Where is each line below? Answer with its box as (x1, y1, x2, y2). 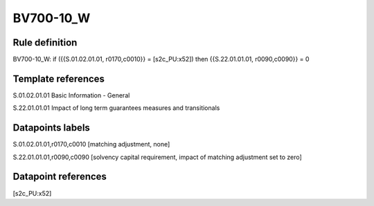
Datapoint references (12, 171, 107, 182)
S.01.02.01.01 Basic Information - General (12, 91, 130, 100)
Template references (12, 73, 105, 84)
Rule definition (12, 37, 78, 48)
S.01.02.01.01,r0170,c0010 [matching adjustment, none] (12, 140, 170, 149)
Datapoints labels (12, 122, 90, 134)
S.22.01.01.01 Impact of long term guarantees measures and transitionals (12, 104, 220, 112)
